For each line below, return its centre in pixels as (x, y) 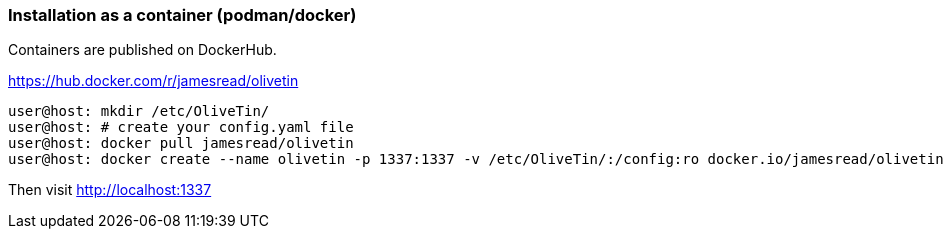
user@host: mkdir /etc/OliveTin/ (139, 111)
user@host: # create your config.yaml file (181, 127)
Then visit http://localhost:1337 (110, 190)
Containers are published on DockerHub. (142, 50)
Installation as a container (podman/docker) (182, 15)
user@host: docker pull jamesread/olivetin (181, 143)
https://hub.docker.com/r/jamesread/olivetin (153, 81)
